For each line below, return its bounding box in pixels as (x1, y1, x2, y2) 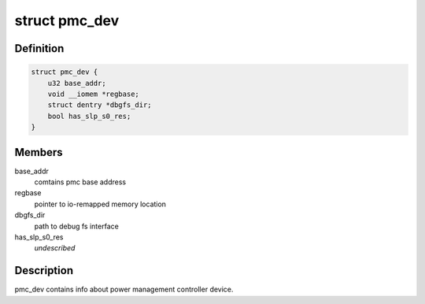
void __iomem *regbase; (47, 89, 139, 98)
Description (14, 264, 74, 277)
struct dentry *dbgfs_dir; (47, 101, 153, 109)
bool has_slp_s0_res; (47, 111, 131, 120)
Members (14, 146, 63, 159)
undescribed (34, 243, 76, 253)
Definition (14, 42, 65, 55)
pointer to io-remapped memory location (34, 199, 167, 209)
